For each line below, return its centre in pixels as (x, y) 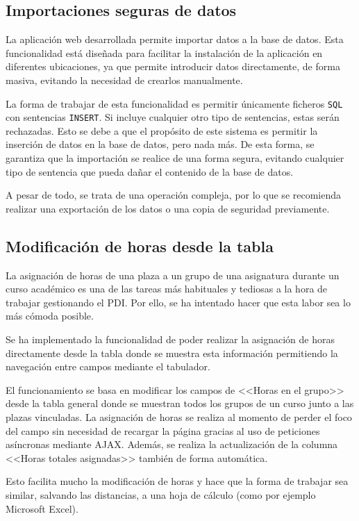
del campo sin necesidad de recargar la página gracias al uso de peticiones (163, 430)
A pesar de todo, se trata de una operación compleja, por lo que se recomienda (174, 195)
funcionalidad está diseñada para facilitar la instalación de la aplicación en (164, 52)
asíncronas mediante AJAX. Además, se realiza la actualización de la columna (172, 444)
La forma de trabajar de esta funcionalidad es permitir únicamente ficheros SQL (174, 103)
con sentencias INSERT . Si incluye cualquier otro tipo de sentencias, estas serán (173, 117)
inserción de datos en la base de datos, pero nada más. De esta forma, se (160, 144)
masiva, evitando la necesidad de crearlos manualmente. (124, 80)
